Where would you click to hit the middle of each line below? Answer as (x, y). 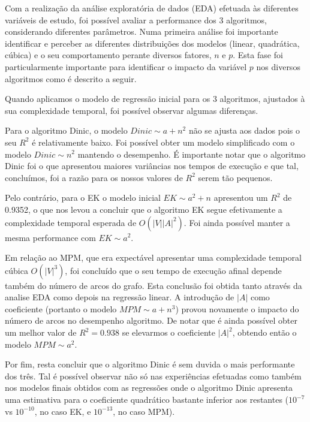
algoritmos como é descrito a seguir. (71, 78)
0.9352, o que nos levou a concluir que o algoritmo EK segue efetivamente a (144, 209)
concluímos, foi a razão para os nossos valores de (94, 177)
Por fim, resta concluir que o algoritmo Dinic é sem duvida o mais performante (150, 364)
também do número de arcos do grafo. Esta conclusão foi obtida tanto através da (154, 285)
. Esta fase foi (258, 55)
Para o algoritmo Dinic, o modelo (66, 130)
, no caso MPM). (144, 411)
